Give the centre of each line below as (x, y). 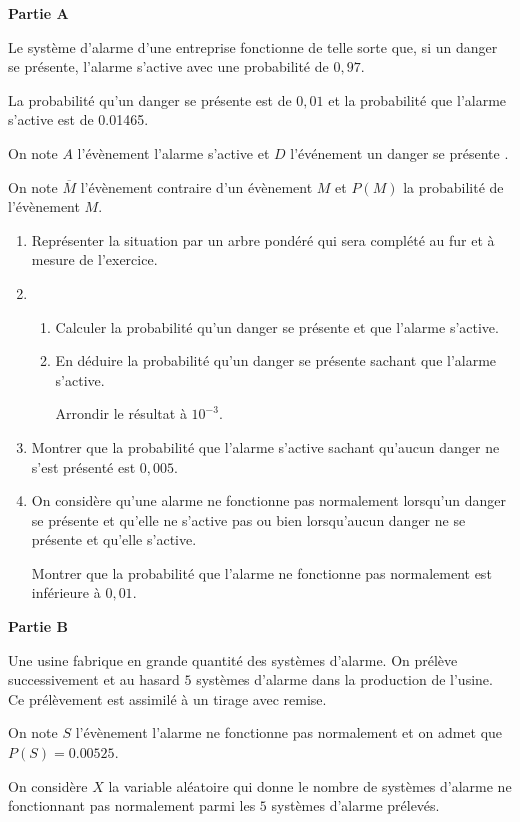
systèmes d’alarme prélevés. (355, 805)
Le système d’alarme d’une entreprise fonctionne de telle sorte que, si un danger (253, 46)
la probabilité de (453, 186)
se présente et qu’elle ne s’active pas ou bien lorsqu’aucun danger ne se (248, 519)
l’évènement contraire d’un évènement (196, 186)
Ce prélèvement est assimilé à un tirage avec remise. (167, 698)
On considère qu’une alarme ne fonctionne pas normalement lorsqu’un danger (268, 500)
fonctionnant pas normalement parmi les (132, 805)
